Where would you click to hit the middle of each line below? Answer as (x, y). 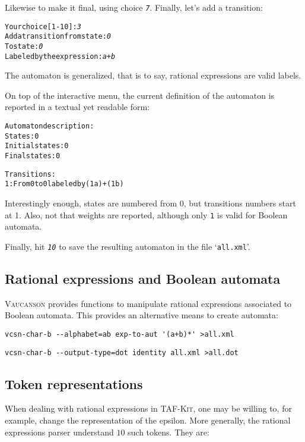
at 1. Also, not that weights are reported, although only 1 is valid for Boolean (146, 214)
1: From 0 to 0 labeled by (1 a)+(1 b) (64, 184)
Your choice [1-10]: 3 (43, 26)
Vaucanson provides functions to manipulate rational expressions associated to (148, 303)
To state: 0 (24, 46)
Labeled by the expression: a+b (60, 56)
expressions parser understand (59, 432)
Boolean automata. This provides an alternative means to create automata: (142, 315)
